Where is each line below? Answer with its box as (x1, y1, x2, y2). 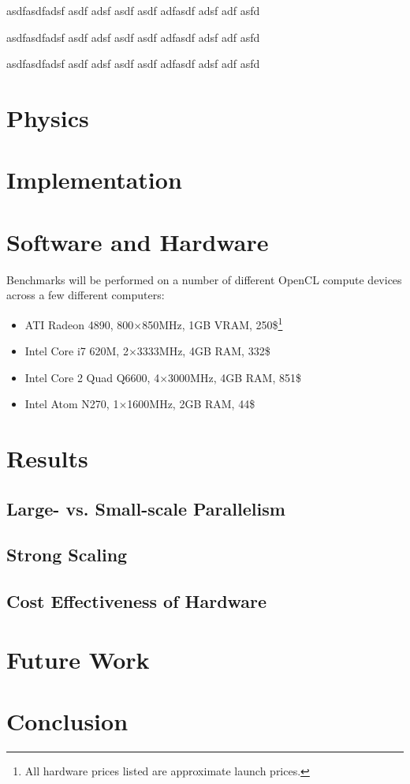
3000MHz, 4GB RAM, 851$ (168, 369, 301, 385)
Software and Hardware (6, 225, 269, 257)
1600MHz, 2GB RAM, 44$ (127, 396, 255, 412)
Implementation (6, 163, 182, 196)
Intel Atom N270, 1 (24, 396, 119, 412)
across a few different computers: (6, 287, 165, 303)
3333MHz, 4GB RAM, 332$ (136, 343, 270, 359)
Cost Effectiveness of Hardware (6, 589, 267, 613)
